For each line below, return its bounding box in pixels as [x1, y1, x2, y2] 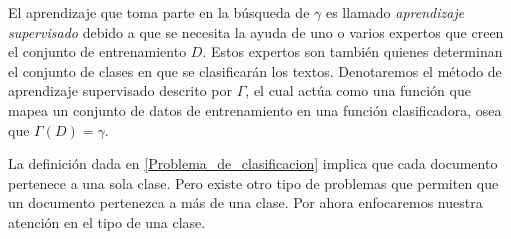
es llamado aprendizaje [325, 2, 465, 22]
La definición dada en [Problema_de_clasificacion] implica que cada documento [8, 153, 498, 174]
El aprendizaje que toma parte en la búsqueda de [8, 2, 310, 22]
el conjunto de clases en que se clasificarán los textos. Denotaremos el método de [8, 60, 502, 81]
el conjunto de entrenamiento [8, 41, 187, 62]
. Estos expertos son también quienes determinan [202, 41, 503, 62]
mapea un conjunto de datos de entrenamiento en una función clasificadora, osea [8, 99, 502, 120]
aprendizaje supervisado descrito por [8, 80, 233, 101]
